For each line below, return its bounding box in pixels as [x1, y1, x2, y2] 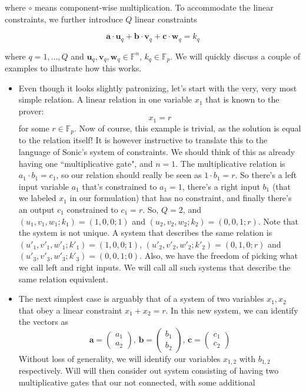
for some [18, 121, 49, 134]
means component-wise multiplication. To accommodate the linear [34, 1, 274, 13]
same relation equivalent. [18, 272, 108, 285]
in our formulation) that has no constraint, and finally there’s [69, 192, 292, 204]
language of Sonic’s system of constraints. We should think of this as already [18, 145, 295, 157]
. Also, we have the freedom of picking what [139, 249, 298, 262]
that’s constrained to [82, 180, 157, 192]
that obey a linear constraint [18, 304, 122, 316]
